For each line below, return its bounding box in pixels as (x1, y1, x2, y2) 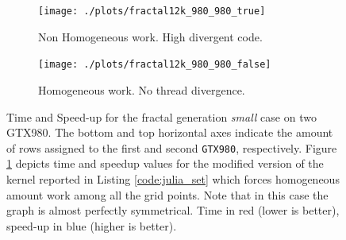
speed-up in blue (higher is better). (6, 217, 177, 234)
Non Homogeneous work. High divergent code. (38, 28, 263, 45)
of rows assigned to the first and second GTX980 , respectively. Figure (6, 139, 337, 156)
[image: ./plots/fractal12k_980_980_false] (38, 59, 271, 71)
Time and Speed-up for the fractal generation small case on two (6, 108, 317, 125)
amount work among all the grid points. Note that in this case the (6, 186, 329, 203)
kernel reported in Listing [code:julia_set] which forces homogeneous (6, 170, 340, 187)
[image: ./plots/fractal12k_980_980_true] (38, 6, 266, 17)
